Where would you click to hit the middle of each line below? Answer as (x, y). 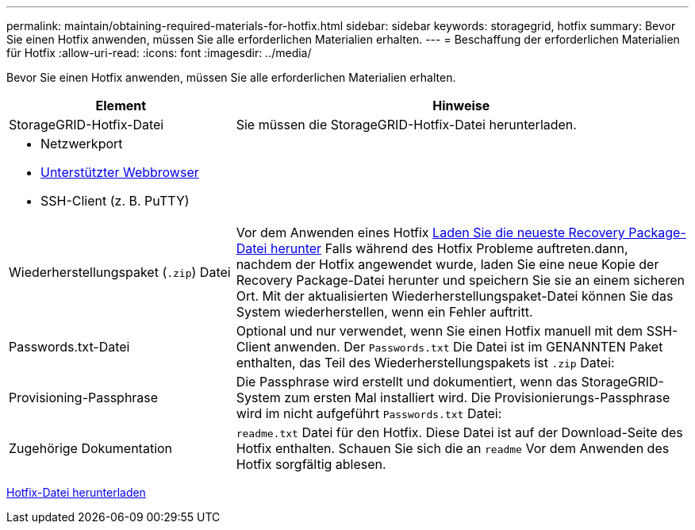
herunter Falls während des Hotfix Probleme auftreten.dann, (449, 248)
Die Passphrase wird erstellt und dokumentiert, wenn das (407, 382)
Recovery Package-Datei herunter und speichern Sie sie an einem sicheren (460, 280)
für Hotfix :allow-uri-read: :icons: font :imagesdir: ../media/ (159, 53)
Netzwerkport (82, 144)
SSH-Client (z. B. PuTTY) (115, 201)
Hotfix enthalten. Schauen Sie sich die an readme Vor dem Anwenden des (453, 448)
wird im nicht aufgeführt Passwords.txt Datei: (369, 413)
